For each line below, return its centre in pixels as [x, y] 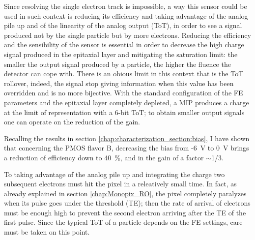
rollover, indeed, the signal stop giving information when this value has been [119, 83]
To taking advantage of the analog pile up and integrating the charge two [114, 174]
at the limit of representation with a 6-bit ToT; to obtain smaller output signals [124, 112]
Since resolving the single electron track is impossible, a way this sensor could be [126, 6]
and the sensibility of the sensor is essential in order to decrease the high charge [124, 45]
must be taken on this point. [47, 232]
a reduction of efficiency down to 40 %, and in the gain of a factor [104, 157]
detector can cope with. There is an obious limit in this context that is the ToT [124, 74]
